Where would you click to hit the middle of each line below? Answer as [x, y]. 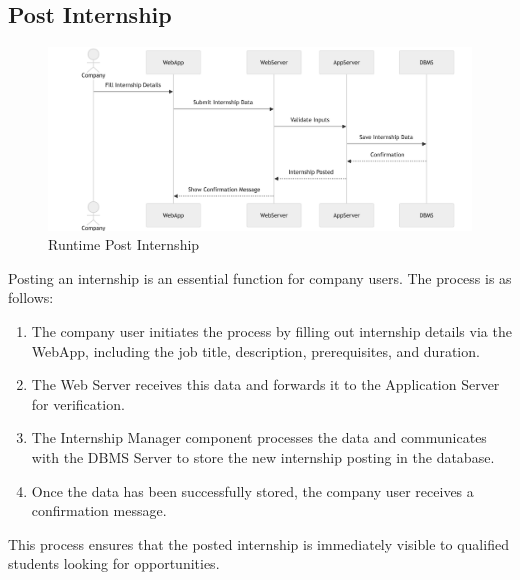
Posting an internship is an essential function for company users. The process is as [260, 277]
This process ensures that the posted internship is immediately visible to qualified [258, 543]
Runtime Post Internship [124, 244]
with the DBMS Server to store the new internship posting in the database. [263, 456]
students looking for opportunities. [114, 563]
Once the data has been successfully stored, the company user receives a [252, 490]
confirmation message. [99, 510]
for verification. [78, 403]
